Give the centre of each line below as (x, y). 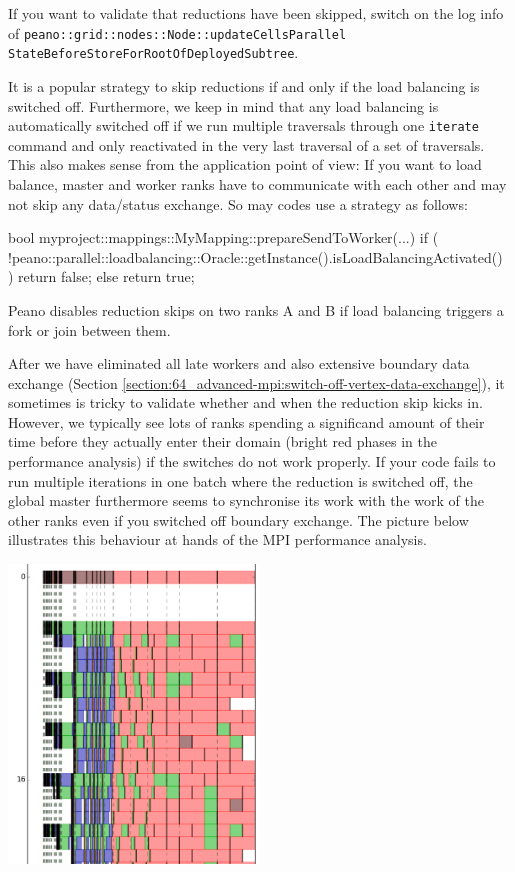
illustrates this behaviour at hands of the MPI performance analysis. (217, 539)
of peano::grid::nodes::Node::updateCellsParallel (177, 32)
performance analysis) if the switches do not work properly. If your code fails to (252, 461)
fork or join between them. (89, 329)
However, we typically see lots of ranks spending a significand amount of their (246, 421)
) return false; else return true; (101, 276)
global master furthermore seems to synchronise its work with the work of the (246, 500)
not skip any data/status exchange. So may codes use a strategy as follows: (238, 203)
